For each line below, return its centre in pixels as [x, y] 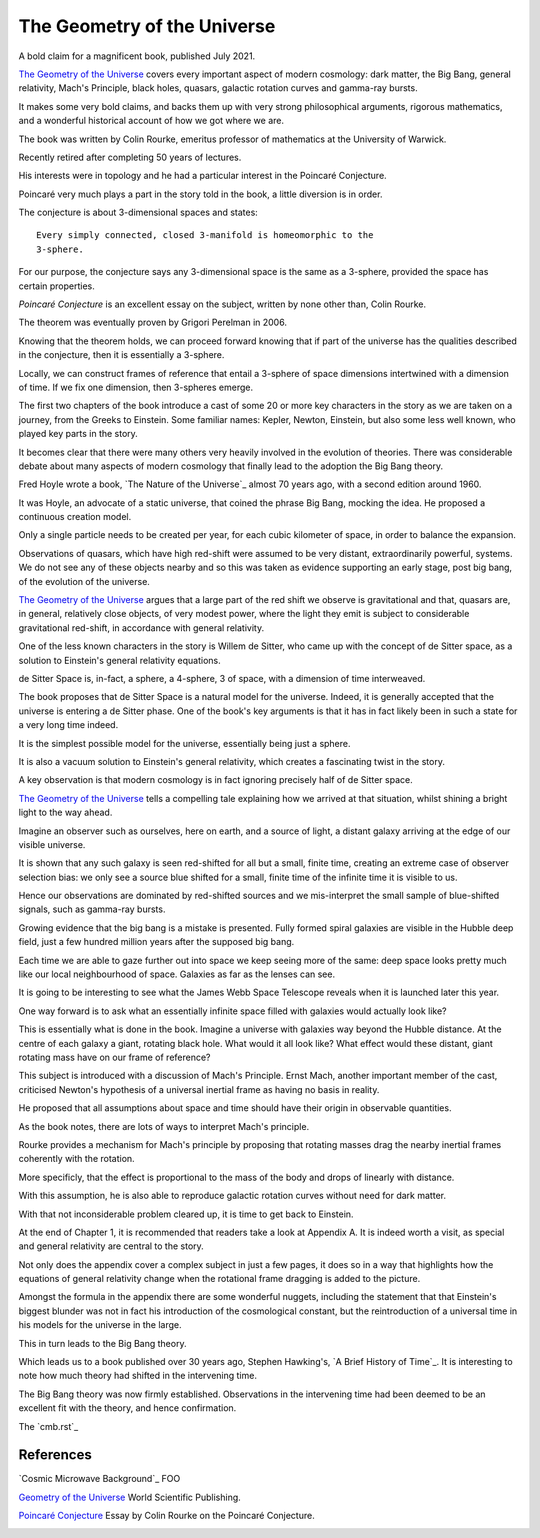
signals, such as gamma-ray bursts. [92, 909]
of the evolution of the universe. [84, 581]
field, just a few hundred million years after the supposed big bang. [156, 942]
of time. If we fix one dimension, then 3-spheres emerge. [136, 387]
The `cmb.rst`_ [48, 1426]
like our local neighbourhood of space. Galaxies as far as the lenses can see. [176, 974]
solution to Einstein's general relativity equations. [119, 660]
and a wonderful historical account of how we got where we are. [151, 121]
